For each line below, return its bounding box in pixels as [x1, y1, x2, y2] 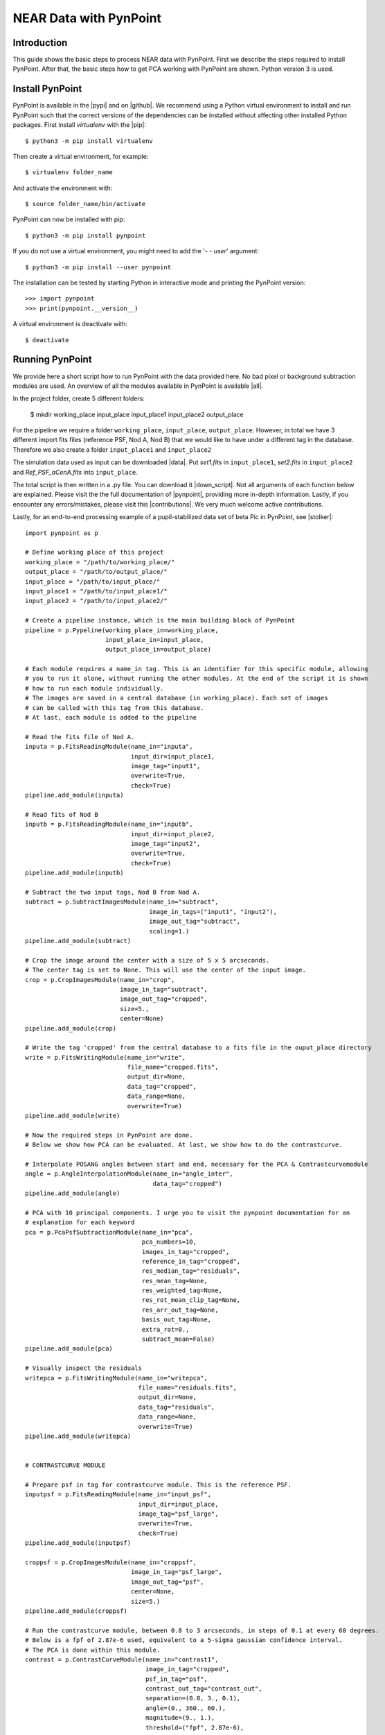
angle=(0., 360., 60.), [145, 1704, 226, 1712]
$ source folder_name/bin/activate [25, 200, 146, 208]
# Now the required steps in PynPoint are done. [25, 1131, 193, 1139]
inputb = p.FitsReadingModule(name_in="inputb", [25, 820, 193, 829]
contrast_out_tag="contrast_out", [145, 1685, 262, 1693]
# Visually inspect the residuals [25, 1364, 142, 1372]
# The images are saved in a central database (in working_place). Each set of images [25, 694, 328, 702]
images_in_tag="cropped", [141, 1248, 230, 1255]
